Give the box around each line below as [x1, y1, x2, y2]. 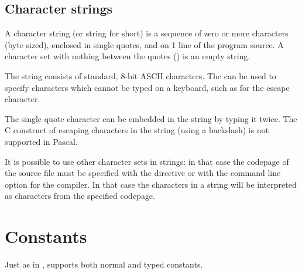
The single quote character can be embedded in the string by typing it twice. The [5, 112, 297, 124]
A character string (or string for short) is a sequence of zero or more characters [5, 27, 289, 39]
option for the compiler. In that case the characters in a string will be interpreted [5, 178, 297, 190]
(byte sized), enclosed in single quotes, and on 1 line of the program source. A [5, 38, 284, 50]
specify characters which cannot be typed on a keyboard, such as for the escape [5, 81, 290, 93]
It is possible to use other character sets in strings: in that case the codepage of [5, 155, 289, 167]
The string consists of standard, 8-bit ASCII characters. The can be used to [5, 69, 276, 82]
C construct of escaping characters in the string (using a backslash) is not [5, 124, 269, 136]
